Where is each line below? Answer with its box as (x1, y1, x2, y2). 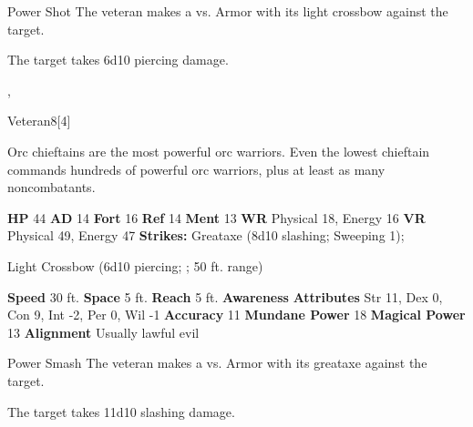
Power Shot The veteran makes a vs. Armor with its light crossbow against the (7, 2, 448, 20)
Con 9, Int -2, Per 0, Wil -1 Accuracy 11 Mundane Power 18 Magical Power (7, 305, 466, 324)
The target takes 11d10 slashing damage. (7, 402, 235, 421)
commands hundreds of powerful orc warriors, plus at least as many (7, 159, 386, 178)
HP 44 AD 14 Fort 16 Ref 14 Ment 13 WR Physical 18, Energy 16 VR (7, 208, 426, 227)
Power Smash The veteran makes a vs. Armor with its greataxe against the (7, 353, 427, 372)
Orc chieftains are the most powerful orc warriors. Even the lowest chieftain (7, 141, 430, 160)
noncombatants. (7, 178, 96, 197)
